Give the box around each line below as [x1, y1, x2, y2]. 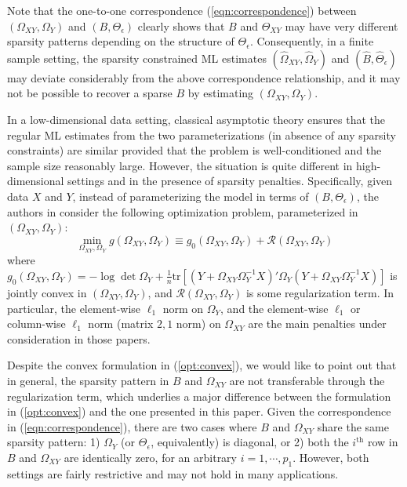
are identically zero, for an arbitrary [64, 449, 238, 465]
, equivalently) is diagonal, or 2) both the [151, 434, 349, 450]
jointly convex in [7, 284, 87, 300]
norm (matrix [88, 315, 154, 332]
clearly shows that [137, 17, 225, 34]
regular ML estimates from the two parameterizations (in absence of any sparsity [7, 126, 396, 143]
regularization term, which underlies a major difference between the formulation [7, 387, 391, 404]
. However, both [293, 449, 369, 465]
